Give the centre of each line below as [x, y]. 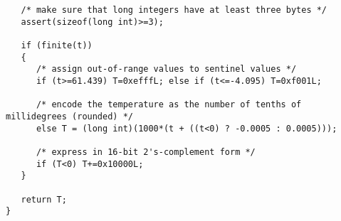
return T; [44, 199]
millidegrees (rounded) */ [69, 116]
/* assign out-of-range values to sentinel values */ [166, 69]
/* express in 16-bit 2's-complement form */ [146, 152]
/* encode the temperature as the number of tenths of [169, 105]
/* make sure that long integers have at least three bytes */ [174, 10]
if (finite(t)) [57, 45]
